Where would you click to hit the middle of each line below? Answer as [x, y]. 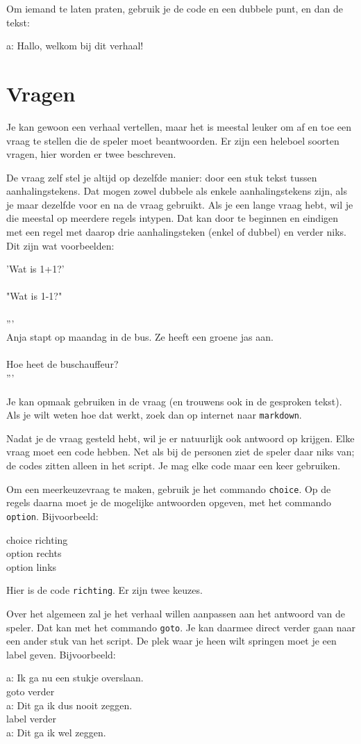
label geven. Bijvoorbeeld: [61, 654]
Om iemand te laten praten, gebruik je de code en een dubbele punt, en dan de [175, 8]
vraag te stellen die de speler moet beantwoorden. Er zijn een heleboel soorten [173, 140]
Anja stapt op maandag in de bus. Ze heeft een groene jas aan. [140, 337]
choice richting [37, 539]
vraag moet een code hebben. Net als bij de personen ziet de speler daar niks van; [180, 452]
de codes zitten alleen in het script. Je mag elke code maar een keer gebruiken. [174, 466]
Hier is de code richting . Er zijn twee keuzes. [104, 590]
